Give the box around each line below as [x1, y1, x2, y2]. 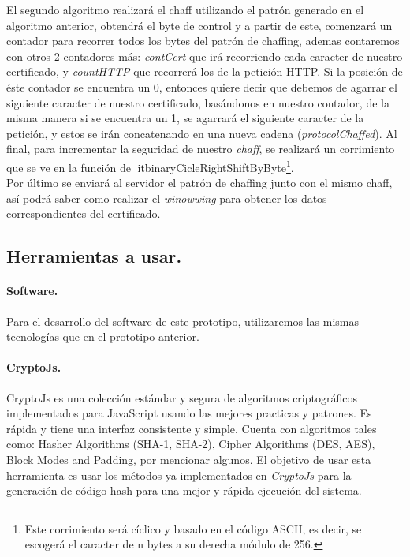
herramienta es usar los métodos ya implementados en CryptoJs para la [6, 466, 352, 483]
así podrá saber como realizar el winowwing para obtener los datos [6, 189, 327, 206]
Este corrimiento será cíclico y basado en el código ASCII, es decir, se [24, 520, 362, 536]
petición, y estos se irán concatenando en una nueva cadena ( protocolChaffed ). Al [6, 125, 397, 141]
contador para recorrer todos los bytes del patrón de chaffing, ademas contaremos [6, 32, 400, 49]
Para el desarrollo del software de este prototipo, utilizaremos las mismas [6, 312, 359, 329]
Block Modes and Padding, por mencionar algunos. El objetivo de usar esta [6, 450, 371, 467]
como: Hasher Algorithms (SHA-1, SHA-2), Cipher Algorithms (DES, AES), [6, 436, 375, 452]
